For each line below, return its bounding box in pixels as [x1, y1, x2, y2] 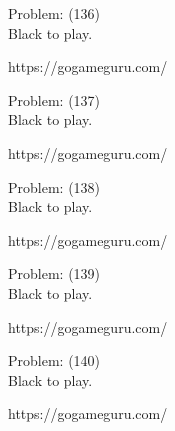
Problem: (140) [8, 350, 101, 371]
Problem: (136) [8, 3, 101, 23]
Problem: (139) [8, 263, 101, 284]
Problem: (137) [8, 89, 101, 110]
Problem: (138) [8, 176, 101, 197]
